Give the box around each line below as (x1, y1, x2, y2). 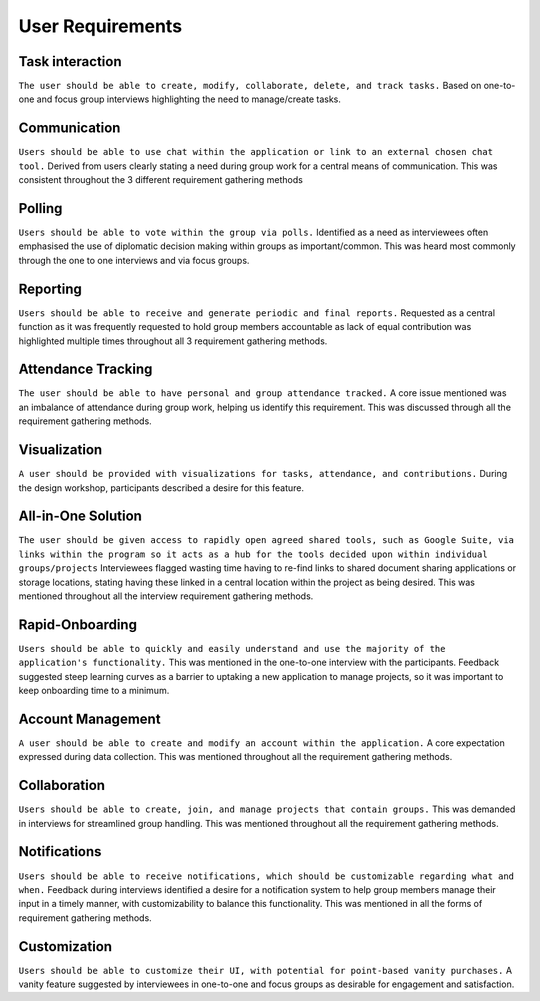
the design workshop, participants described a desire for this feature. (18, 481, 305, 494)
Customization (18, 938, 113, 955)
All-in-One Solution (18, 508, 142, 525)
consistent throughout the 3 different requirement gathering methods (18, 174, 304, 186)
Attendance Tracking (18, 361, 153, 378)
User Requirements (18, 15, 183, 37)
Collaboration (18, 777, 105, 794)
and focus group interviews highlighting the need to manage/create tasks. (36, 93, 342, 105)
